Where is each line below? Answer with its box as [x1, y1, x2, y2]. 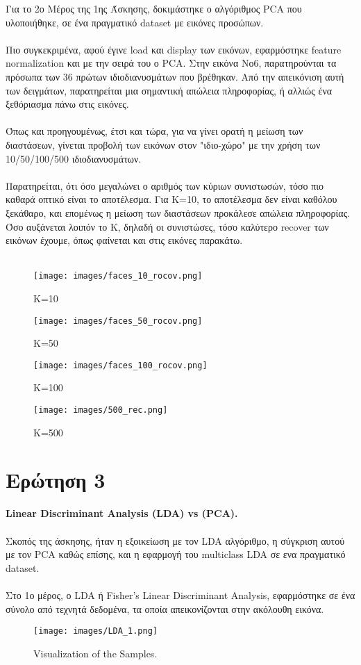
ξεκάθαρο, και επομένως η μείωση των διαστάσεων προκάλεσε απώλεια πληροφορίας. [6, 205, 351, 220]
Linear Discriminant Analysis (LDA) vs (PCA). [6, 506, 238, 520]
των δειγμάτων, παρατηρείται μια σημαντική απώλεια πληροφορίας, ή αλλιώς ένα [6, 83, 333, 97]
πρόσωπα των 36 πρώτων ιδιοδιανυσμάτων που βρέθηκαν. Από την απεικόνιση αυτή [6, 69, 344, 83]
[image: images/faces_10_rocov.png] [33, 271, 203, 281]
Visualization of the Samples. [33, 646, 158, 660]
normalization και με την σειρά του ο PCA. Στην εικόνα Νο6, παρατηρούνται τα [6, 56, 337, 70]
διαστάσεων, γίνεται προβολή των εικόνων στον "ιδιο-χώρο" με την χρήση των [6, 137, 321, 151]
